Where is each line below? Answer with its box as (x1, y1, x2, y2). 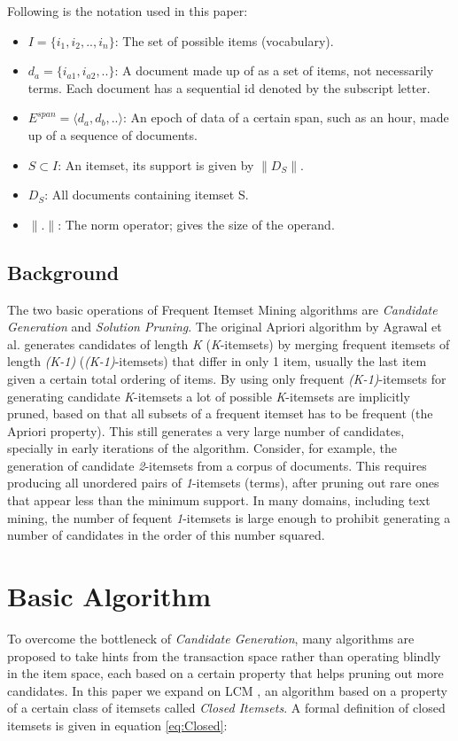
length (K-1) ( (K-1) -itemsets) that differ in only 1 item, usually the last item (7, 352, 427, 370)
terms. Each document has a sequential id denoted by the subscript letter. (27, 78, 431, 97)
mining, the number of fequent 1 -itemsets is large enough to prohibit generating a (7, 508, 451, 526)
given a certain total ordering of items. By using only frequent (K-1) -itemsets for (7, 369, 446, 387)
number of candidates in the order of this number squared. (7, 526, 325, 544)
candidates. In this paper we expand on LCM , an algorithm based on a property (7, 681, 447, 699)
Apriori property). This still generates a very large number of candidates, (7, 421, 405, 440)
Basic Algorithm (7, 578, 212, 614)
